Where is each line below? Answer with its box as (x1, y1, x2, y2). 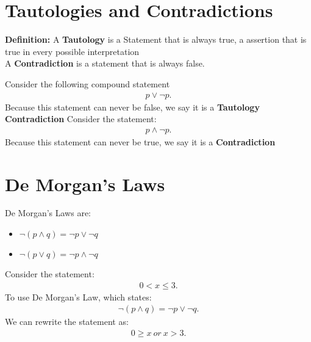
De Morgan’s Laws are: (5, 206, 91, 219)
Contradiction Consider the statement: (5, 112, 157, 125)
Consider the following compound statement (5, 77, 170, 90)
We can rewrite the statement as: (5, 315, 129, 328)
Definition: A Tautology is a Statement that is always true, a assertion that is (5, 33, 307, 46)
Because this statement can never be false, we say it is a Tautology (5, 100, 260, 113)
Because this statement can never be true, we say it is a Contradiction (5, 135, 276, 148)
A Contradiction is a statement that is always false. (5, 57, 205, 70)
